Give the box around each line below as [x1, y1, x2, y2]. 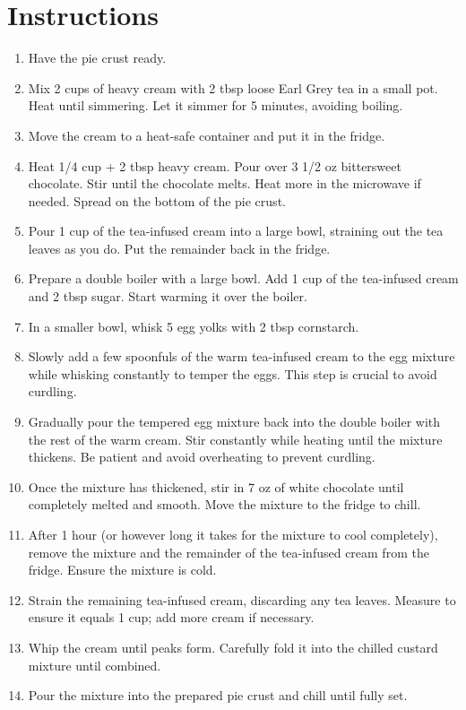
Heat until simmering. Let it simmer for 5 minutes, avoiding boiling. [28, 96, 403, 115]
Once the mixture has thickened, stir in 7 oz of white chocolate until [28, 477, 404, 496]
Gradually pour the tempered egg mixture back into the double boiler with [28, 412, 441, 431]
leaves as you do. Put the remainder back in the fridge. [28, 238, 331, 257]
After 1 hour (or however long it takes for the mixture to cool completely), [28, 525, 438, 543]
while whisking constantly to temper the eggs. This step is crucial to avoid [28, 364, 437, 383]
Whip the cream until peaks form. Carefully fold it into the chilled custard [28, 637, 438, 656]
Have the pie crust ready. [28, 48, 167, 67]
